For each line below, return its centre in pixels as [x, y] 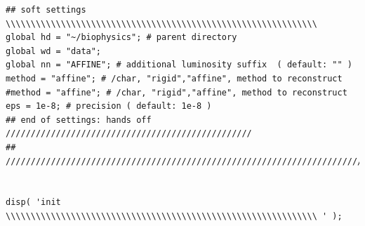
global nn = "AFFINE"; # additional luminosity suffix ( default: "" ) [179, 65]
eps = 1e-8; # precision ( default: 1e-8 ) [109, 106]
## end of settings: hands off [79, 120]
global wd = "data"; [54, 51]
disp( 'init [33, 202]
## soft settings [46, 10]
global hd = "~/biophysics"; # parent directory [121, 38]
